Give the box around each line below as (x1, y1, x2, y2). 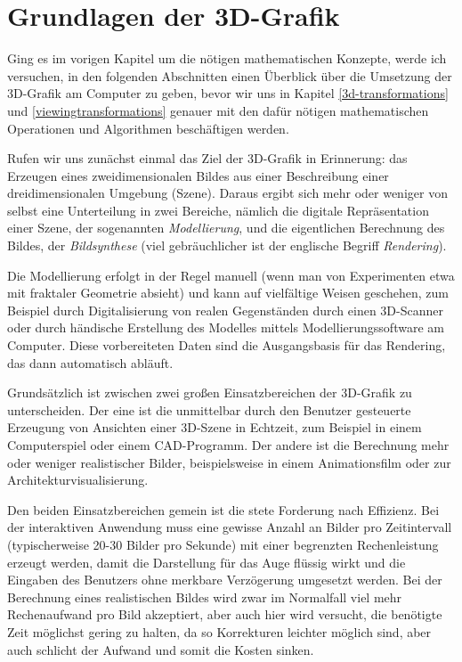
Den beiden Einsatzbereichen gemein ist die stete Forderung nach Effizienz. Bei (7, 500, 440, 519)
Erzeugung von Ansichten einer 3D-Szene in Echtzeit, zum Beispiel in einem (7, 418, 422, 437)
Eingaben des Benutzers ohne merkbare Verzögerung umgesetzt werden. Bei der (7, 570, 442, 589)
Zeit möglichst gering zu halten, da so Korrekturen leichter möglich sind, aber (7, 622, 432, 641)
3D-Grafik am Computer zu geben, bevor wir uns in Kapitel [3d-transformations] (7, 84, 449, 102)
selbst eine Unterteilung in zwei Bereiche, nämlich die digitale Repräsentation (7, 200, 429, 219)
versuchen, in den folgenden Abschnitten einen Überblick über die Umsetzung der (7, 66, 452, 85)
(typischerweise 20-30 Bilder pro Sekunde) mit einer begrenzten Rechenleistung (7, 535, 439, 553)
